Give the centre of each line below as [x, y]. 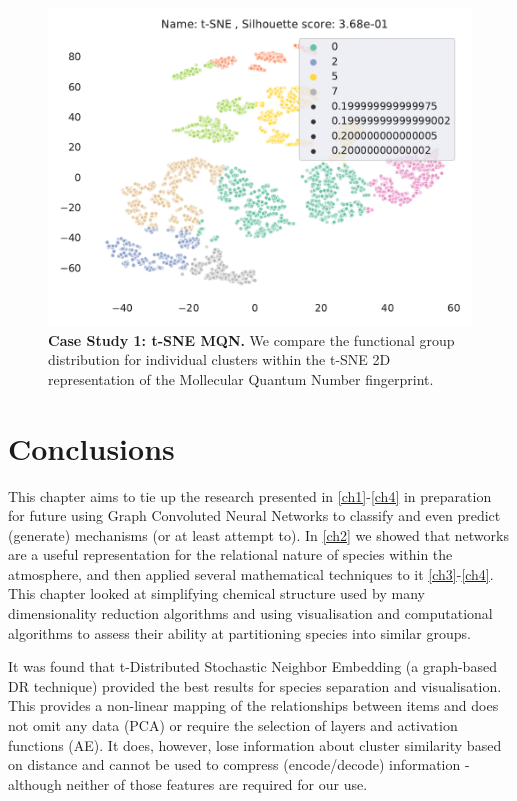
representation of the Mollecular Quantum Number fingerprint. [241, 378]
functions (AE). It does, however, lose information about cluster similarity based [255, 744]
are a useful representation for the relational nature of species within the [230, 554]
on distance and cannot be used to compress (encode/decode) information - [239, 764]
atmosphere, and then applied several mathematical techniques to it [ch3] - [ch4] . [251, 573]
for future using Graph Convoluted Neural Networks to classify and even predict [254, 515]
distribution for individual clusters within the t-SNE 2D [219, 359]
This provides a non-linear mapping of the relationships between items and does [253, 705]
